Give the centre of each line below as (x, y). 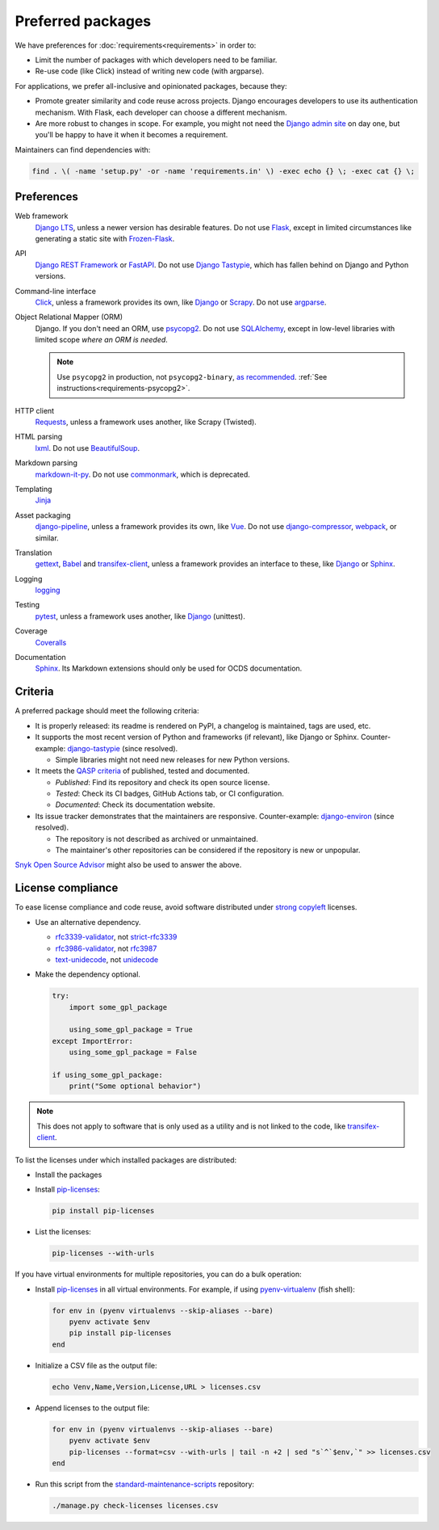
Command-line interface (56, 291)
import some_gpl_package (118, 1007)
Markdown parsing (46, 463)
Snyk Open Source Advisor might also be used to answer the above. (128, 865)
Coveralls (51, 642)
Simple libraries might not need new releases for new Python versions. (173, 759)
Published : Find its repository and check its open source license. (163, 782)
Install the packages (69, 1175)
